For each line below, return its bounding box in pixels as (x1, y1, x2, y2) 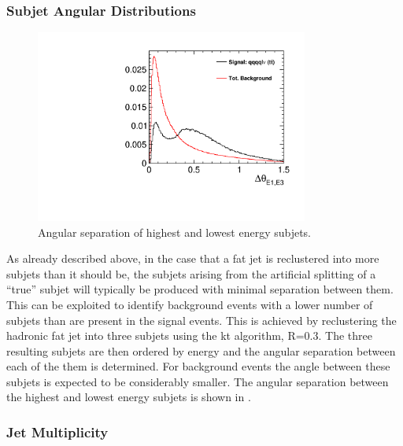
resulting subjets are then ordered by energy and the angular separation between (6, 342, 396, 359)
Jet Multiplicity (6, 422, 109, 441)
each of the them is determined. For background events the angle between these (6, 358, 390, 374)
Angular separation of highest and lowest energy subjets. (38, 223, 312, 240)
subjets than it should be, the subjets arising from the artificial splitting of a (6, 265, 376, 282)
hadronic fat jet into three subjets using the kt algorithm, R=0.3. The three (6, 327, 372, 344)
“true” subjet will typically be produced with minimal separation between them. (6, 281, 394, 297)
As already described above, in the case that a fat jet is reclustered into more (6, 250, 379, 267)
